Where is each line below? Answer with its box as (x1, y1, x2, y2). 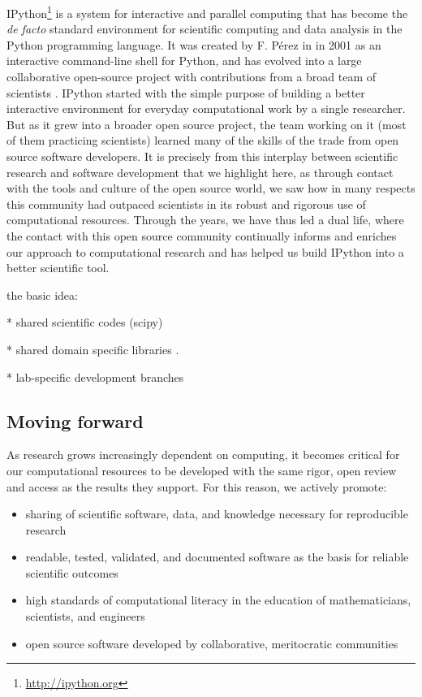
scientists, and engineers (25, 608, 145, 625)
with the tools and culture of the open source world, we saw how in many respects (6, 180, 416, 197)
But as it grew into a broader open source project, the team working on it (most (6, 115, 407, 132)
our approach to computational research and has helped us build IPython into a (6, 243, 404, 260)
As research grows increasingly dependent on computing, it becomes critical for (6, 446, 400, 463)
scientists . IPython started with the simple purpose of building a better (6, 84, 365, 101)
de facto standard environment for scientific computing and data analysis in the (6, 20, 403, 37)
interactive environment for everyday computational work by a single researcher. (6, 100, 406, 117)
